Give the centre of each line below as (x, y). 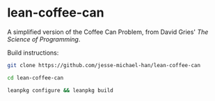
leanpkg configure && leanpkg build (60, 90)
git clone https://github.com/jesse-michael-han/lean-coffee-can (104, 65)
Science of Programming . (44, 39)
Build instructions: (33, 53)
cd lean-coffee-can (35, 77)
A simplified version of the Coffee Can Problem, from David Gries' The (108, 32)
